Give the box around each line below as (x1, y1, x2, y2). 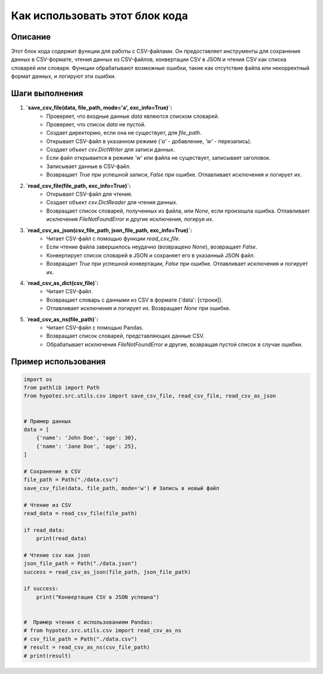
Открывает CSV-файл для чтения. (46, 190, 133, 198)
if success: (23, 585, 59, 592)
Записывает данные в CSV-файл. (46, 162, 131, 170)
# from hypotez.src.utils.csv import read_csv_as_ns (23, 627, 182, 634)
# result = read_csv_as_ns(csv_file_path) (23, 644, 150, 651)
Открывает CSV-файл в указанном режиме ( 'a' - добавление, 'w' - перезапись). (46, 138, 252, 145)
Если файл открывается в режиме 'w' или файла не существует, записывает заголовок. (46, 154, 271, 162)
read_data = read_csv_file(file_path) (23, 509, 138, 517)
